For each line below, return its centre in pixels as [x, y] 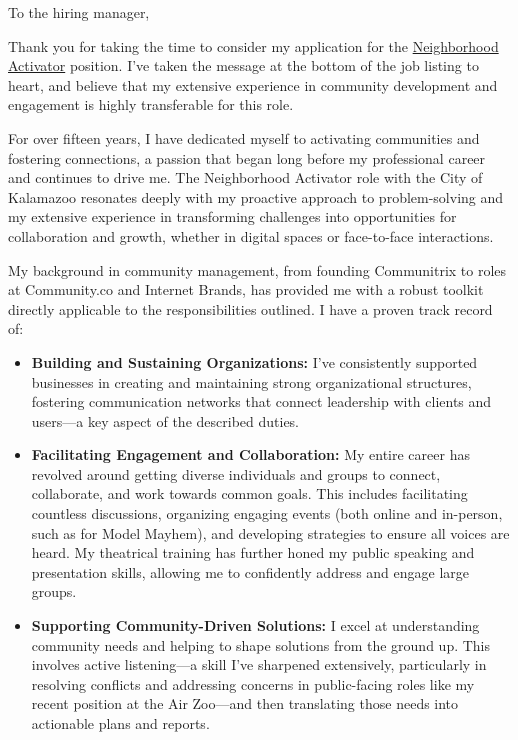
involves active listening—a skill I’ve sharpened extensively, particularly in [259, 664]
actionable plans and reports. [120, 723]
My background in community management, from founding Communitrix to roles [257, 269]
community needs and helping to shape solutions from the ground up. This [261, 644]
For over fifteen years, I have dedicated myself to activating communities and [244, 137]
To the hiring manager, [79, 12]
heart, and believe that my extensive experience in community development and [253, 84]
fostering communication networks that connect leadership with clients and [261, 401]
